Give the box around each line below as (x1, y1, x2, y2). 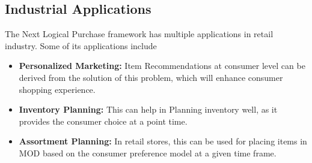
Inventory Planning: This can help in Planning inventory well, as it (19, 103, 278, 116)
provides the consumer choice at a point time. (19, 114, 188, 127)
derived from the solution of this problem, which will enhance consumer (19, 71, 283, 83)
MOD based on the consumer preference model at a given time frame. (19, 146, 277, 159)
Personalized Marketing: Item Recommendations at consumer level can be (19, 59, 305, 72)
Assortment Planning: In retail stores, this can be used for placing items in (19, 135, 307, 147)
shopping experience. (19, 83, 96, 95)
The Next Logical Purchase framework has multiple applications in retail (5, 28, 274, 40)
